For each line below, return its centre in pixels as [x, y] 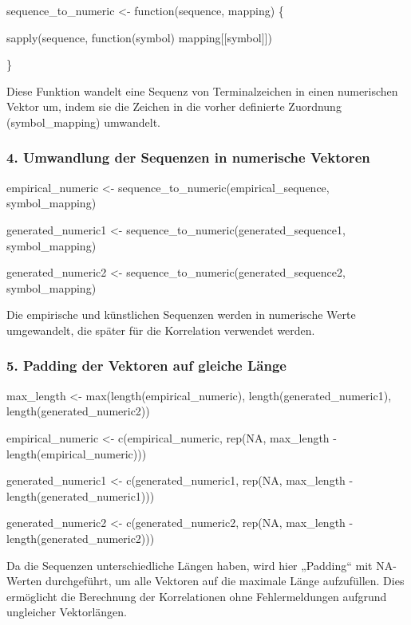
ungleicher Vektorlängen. [67, 612]
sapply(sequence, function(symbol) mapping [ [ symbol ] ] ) [139, 37]
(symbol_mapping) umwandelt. [83, 122]
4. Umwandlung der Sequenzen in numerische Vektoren [188, 157]
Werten [24, 581]
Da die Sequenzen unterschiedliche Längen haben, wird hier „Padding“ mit [190, 565]
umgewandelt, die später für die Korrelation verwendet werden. [161, 330]
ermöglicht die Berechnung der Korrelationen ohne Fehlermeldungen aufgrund [197, 596]
